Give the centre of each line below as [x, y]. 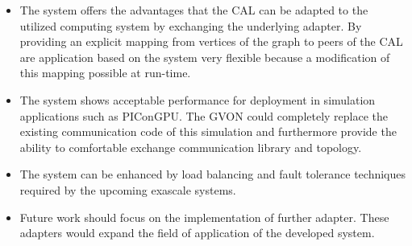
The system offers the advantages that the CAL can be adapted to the [194, 10]
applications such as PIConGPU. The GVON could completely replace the [204, 115]
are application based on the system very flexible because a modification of [205, 57]
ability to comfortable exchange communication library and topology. [191, 147]
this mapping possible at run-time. [105, 73]
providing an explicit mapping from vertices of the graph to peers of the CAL [211, 41]
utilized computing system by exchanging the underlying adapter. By [191, 25]
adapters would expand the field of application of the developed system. [197, 233]
